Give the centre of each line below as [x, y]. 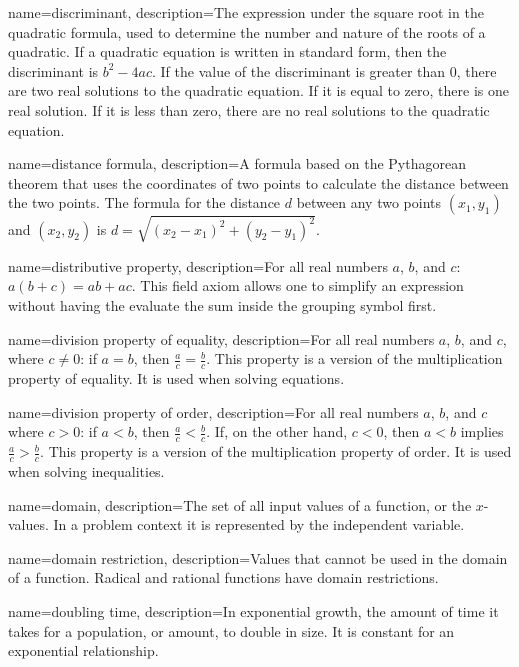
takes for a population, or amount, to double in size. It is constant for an [231, 630]
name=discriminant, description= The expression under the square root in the [246, 12]
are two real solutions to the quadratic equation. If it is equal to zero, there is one [258, 90]
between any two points [369, 202]
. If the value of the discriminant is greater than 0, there [324, 70]
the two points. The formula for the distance [144, 202]
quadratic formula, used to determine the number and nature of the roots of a [247, 31]
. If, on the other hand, [277, 431]
